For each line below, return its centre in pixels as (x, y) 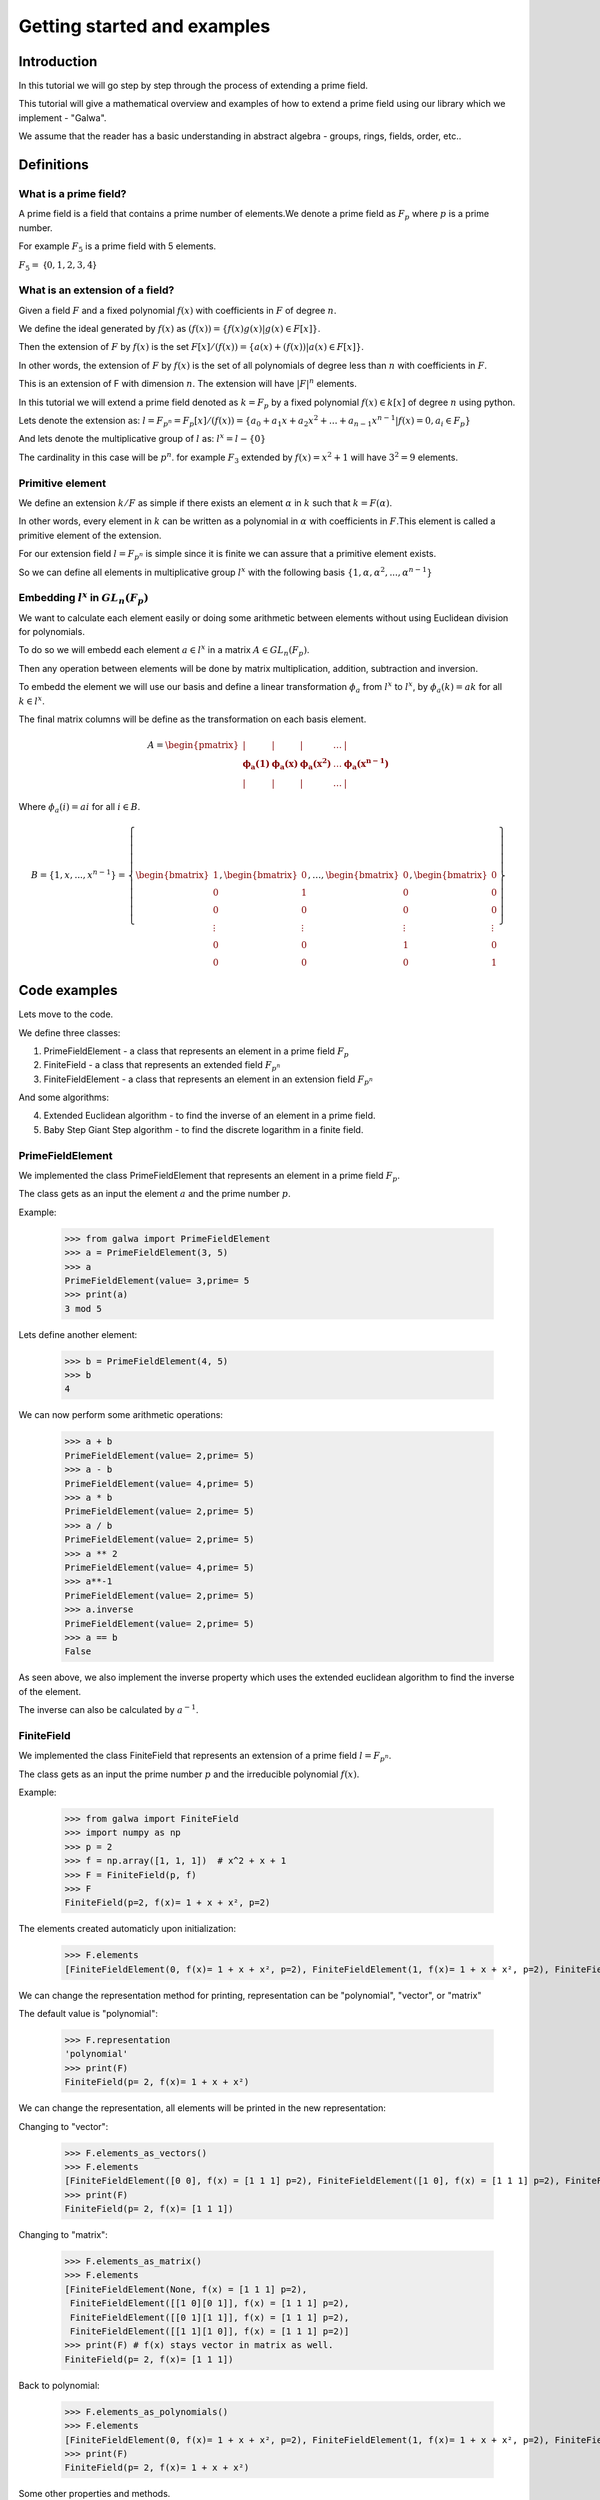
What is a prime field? (72, 194)
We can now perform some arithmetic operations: (121, 1415)
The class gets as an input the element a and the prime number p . (155, 1194)
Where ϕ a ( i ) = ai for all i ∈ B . (79, 808)
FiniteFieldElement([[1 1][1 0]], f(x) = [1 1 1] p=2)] (210, 2331)
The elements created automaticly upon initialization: (127, 1929)
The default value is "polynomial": (88, 2014)
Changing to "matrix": (63, 2235)
